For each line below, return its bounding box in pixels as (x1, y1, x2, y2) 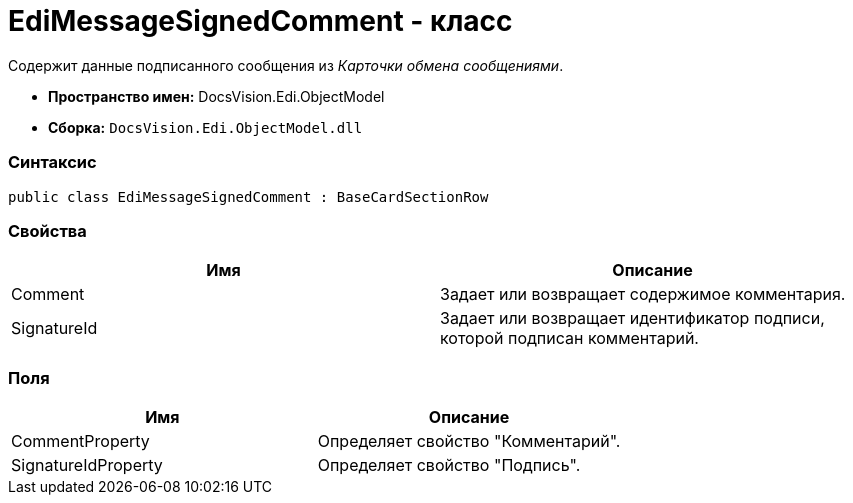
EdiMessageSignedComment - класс (8, 4, 513, 38)
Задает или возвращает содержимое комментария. (440, 284, 846, 305)
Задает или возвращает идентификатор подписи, (440, 308, 825, 329)
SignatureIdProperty (11, 455, 163, 475)
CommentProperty (11, 431, 150, 451)
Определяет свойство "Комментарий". (317, 431, 621, 451)
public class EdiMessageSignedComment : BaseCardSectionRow (8, 188, 489, 205)
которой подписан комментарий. (440, 328, 699, 349)
